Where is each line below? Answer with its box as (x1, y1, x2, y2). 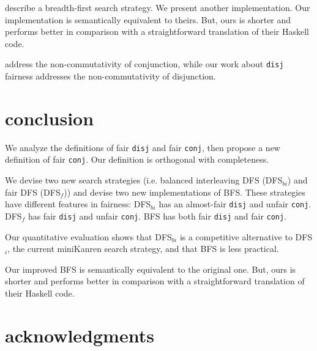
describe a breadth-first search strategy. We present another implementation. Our (5, 1, 310, 13)
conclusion (5, 105, 94, 130)
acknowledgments (5, 322, 154, 347)
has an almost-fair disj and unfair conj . (158, 198, 311, 210)
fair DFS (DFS (5, 185, 61, 198)
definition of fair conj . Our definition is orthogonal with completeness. (5, 153, 269, 166)
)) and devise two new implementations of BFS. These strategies (64, 185, 305, 198)
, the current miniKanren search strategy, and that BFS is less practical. (7, 242, 279, 255)
